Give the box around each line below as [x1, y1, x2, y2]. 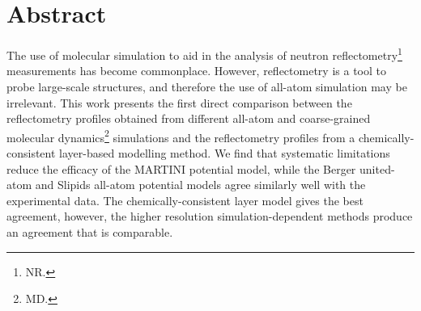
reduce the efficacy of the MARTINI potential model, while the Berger [6, 160, 356, 177]
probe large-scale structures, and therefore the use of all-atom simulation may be [6, 78, 407, 95]
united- [359, 160, 395, 177]
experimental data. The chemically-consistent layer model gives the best [6, 191, 364, 208]
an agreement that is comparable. [6, 223, 173, 240]
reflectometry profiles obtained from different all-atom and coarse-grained [6, 110, 371, 127]
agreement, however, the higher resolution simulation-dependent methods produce [6, 208, 413, 225]
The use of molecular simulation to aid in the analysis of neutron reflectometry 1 [6, 44, 402, 63]
